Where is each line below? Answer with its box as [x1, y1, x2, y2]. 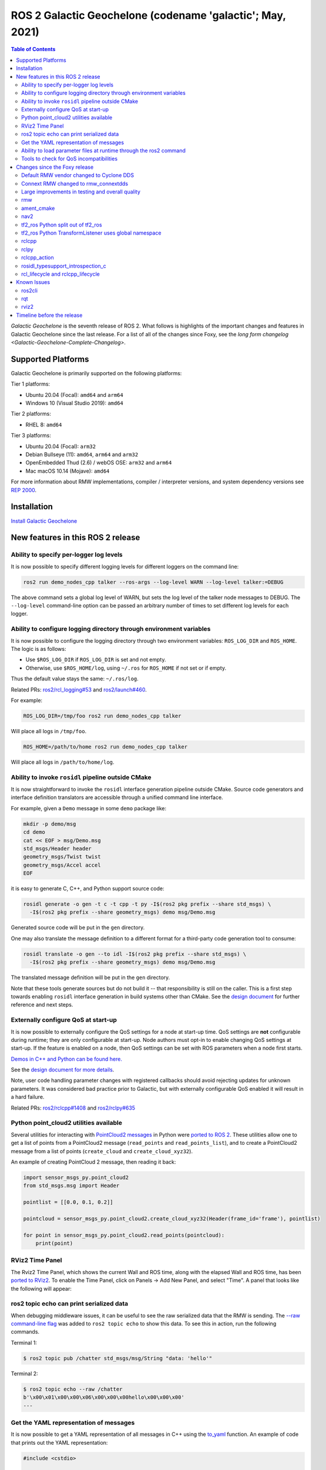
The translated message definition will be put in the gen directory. [11, 974, 170, 981]
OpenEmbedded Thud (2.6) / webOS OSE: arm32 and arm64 [25, 459, 172, 466]
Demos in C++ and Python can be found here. [11, 1055, 123, 1063]
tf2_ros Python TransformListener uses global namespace [21, 229, 162, 236]
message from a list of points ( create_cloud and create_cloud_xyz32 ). [11, 1147, 193, 1155]
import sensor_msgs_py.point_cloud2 [23, 1174, 129, 1181]
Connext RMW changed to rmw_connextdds [21, 180, 129, 187]
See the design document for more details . [11, 1066, 115, 1073]
